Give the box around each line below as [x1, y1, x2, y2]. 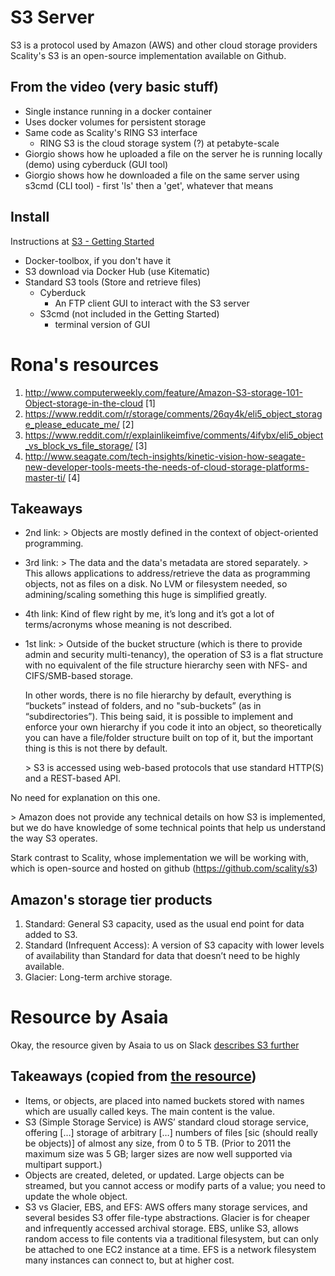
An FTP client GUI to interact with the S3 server [54, 297, 250, 309]
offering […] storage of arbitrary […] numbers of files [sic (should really [24, 1126, 318, 1138]
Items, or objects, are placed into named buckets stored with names [24, 1094, 305, 1106]
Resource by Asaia [10, 1006, 169, 1029]
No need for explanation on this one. [10, 792, 161, 804]
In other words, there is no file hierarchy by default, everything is [24, 689, 292, 701]
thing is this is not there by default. [24, 742, 168, 755]
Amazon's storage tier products [10, 891, 213, 908]
